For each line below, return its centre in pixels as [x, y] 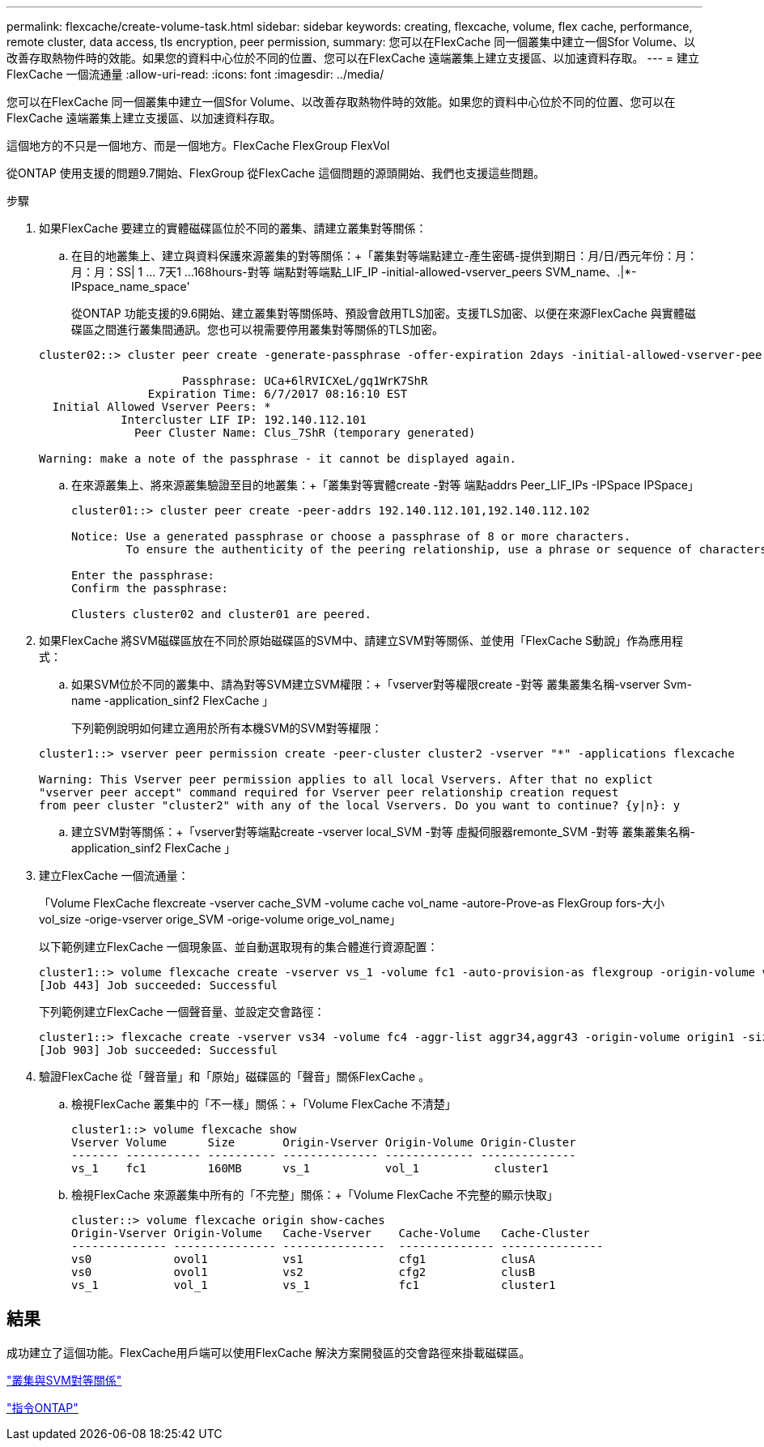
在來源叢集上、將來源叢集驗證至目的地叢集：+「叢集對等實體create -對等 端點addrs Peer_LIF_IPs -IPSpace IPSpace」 [385, 485]
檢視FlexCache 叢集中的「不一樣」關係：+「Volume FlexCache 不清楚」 [264, 1104]
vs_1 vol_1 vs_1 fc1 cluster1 [314, 1285]
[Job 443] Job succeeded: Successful [159, 985]
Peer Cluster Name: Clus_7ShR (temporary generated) [305, 433]
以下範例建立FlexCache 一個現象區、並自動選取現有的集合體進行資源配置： [239, 947]
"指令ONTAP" [42, 1407]
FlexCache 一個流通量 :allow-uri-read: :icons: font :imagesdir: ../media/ [195, 74]
